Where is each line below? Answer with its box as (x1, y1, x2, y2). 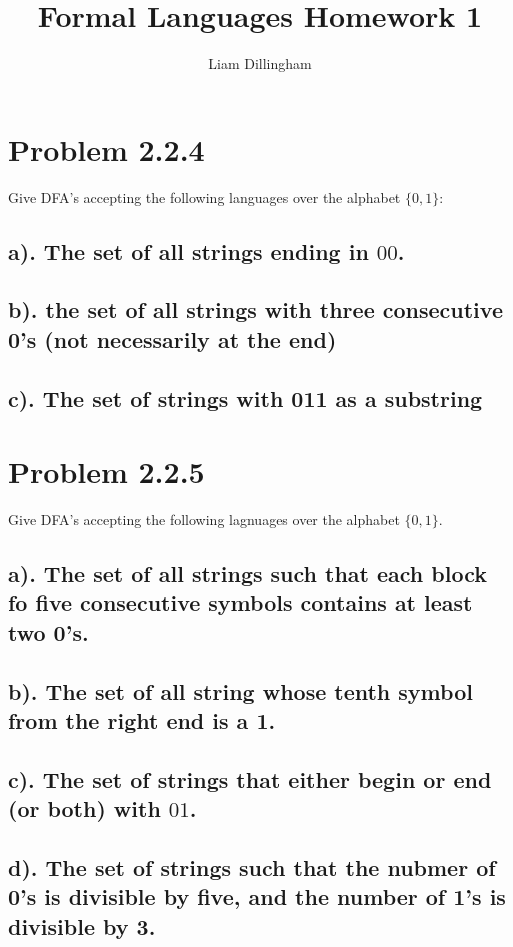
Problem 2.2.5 (8, 451, 205, 492)
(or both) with (8, 793, 161, 824)
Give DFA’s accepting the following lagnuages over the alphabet (8, 509, 400, 530)
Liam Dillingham (208, 53, 312, 74)
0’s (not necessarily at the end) (8, 323, 337, 354)
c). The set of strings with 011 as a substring (8, 382, 483, 413)
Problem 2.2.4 (8, 128, 205, 169)
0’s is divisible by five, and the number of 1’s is (8, 881, 506, 912)
